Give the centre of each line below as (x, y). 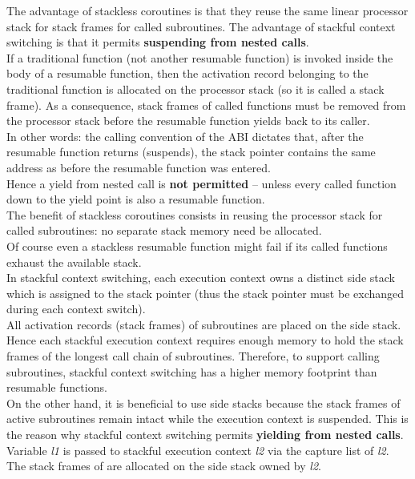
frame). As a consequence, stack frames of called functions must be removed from (206, 105)
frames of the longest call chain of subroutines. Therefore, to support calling (193, 356)
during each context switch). (76, 309)
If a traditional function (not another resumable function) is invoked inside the (200, 57)
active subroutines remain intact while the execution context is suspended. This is (207, 419)
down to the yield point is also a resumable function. (136, 199)
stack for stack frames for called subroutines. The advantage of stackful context (201, 26)
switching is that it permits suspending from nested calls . (158, 42)
